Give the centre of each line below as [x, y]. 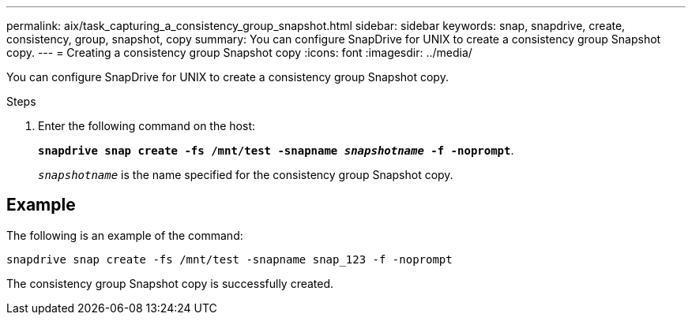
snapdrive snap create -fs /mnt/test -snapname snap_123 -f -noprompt [229, 259]
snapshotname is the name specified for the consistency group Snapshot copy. [246, 175]
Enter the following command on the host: [147, 126]
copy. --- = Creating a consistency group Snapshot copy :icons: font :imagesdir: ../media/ [239, 52]
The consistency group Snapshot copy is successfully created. [170, 283]
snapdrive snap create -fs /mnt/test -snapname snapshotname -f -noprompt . [276, 150]
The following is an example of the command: [125, 235]
